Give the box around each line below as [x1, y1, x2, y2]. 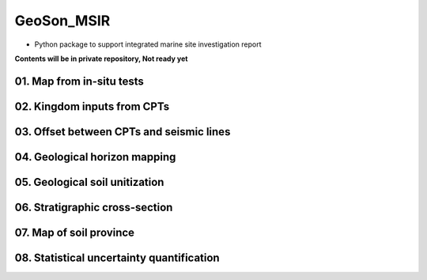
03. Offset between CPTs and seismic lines [14, 125, 231, 138]
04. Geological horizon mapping [14, 150, 176, 164]
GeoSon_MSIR [14, 12, 111, 29]
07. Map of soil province [14, 225, 134, 239]
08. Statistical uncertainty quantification [14, 251, 221, 264]
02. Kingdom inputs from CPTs [14, 100, 170, 113]
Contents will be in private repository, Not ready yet [14, 54, 188, 63]
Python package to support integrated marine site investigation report [34, 40, 262, 49]
